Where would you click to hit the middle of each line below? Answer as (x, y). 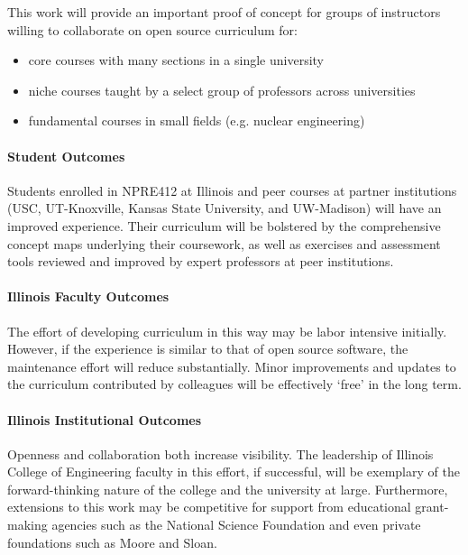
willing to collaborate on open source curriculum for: (152, 29)
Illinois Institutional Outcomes (105, 419)
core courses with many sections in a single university (176, 60)
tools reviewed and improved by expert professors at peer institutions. (201, 261)
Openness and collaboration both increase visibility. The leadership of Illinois (220, 453)
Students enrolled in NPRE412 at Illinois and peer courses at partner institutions (232, 190)
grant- (432, 507)
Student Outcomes (66, 156)
